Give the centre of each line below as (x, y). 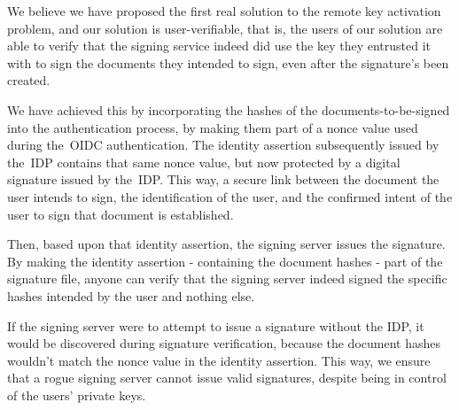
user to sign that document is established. (121, 214)
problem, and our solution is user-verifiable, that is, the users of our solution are (225, 28)
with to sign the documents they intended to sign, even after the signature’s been (228, 62)
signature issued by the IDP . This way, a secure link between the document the (223, 179)
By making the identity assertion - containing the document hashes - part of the (225, 261)
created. (29, 80)
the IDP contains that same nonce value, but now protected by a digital (204, 162)
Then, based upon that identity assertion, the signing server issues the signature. (226, 244)
